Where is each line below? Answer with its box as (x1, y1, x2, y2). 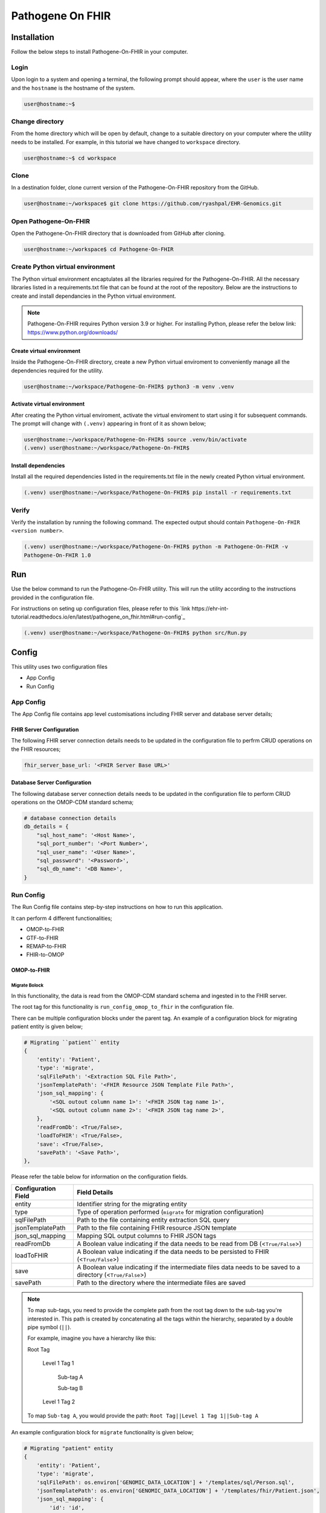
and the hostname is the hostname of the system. (11, 84, 135, 91)
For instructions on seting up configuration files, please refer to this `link (11, 605, 191, 612)
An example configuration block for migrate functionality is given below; (11, 1429, 194, 1436)
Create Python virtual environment (11, 263, 115, 271)
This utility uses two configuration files (11, 663, 108, 670)
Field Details (77, 1188, 113, 1196)
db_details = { (24, 823, 69, 830)
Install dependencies (11, 462, 65, 469)
